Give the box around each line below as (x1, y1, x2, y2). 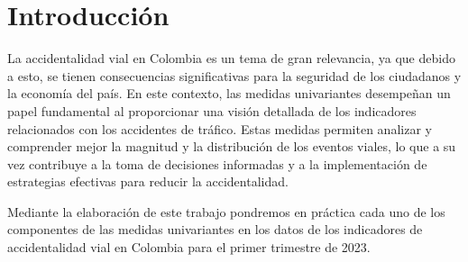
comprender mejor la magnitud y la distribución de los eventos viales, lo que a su (7, 137, 456, 156)
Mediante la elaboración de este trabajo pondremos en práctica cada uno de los (7, 202, 445, 221)
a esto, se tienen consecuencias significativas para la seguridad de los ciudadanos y (7, 66, 462, 85)
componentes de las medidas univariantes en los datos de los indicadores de (7, 220, 423, 239)
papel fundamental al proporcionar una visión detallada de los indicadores (7, 101, 417, 120)
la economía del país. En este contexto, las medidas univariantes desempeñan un (7, 84, 451, 103)
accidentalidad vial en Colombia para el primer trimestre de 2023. (7, 238, 371, 257)
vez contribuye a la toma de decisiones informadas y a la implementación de (7, 154, 427, 173)
